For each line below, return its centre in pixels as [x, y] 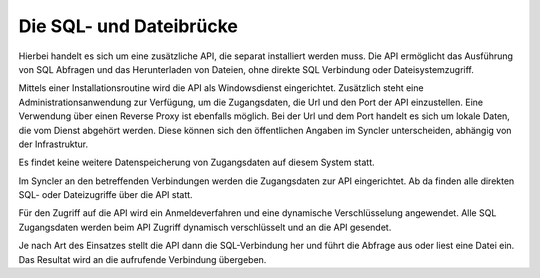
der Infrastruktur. [53, 144]
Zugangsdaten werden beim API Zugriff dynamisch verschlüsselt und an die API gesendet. [205, 227]
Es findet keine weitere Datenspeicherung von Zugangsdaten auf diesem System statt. [196, 162]
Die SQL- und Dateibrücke [128, 26]
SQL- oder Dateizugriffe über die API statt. [106, 195]
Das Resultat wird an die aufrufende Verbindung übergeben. [142, 259]
